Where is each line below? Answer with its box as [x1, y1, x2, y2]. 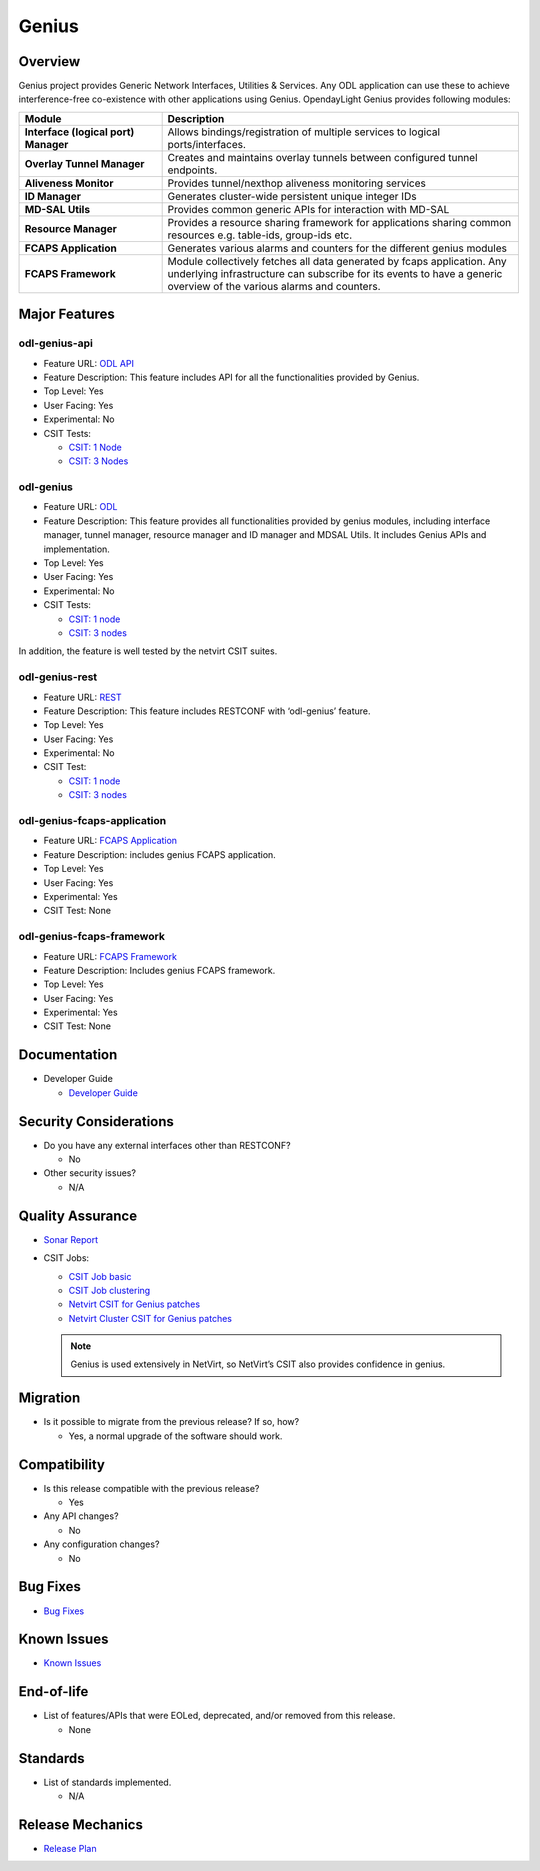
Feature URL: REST [43, 691, 122, 703]
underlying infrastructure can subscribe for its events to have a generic [167, 266, 503, 280]
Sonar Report [43, 1233, 99, 1245]
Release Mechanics [18, 1816, 144, 1833]
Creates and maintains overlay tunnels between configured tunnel [167, 150, 479, 164]
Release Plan [43, 1842, 97, 1854]
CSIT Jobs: [43, 1252, 90, 1264]
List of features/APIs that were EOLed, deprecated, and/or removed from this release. [43, 1710, 396, 1722]
